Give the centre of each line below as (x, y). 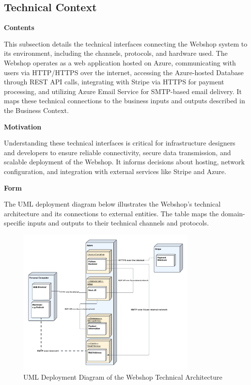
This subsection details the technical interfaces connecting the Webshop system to (126, 43)
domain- (233, 213)
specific (15, 223)
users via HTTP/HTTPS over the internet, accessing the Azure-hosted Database (124, 72)
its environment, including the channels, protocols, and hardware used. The (116, 53)
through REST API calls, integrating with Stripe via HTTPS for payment (114, 82)
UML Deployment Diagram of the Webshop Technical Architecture (123, 377)
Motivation (23, 126)
